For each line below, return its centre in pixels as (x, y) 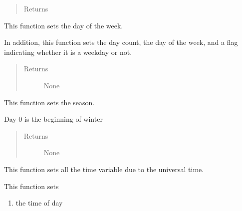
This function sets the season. (49, 102)
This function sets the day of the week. (64, 25)
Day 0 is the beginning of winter (53, 119)
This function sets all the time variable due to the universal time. (104, 169)
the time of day (39, 203)
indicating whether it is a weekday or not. (68, 52)
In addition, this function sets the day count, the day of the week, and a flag (121, 42)
